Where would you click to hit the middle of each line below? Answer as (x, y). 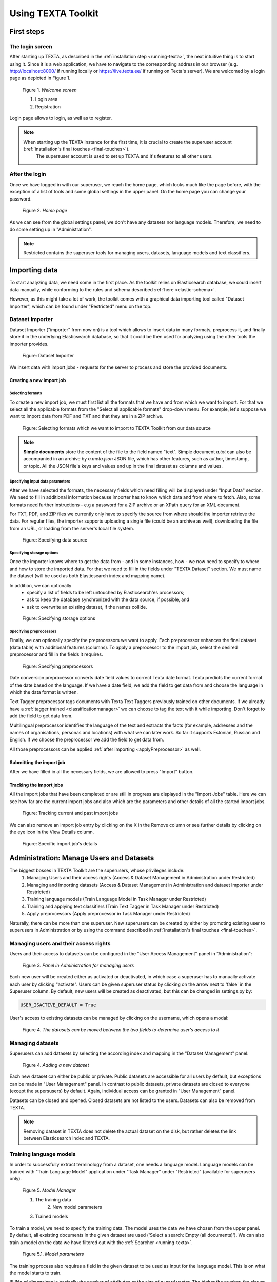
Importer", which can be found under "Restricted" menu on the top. (81, 306)
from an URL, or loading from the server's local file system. (72, 528)
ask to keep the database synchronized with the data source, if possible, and (108, 599)
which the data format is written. (44, 692)
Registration (48, 106)
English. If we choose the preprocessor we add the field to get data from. (87, 740)
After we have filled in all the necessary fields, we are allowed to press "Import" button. (102, 772)
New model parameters (77, 1207)
